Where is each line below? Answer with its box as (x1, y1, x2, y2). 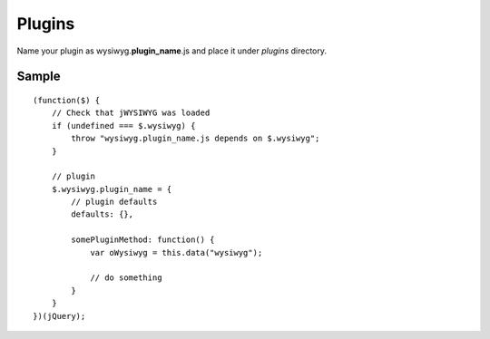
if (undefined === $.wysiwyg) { (51, 121, 196, 131)
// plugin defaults (71, 197, 158, 208)
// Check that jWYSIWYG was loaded (51, 108, 211, 118)
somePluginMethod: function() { (71, 235, 215, 245)
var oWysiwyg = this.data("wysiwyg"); (90, 247, 263, 257)
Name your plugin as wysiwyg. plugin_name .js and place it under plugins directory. (16, 45, 327, 56)
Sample (16, 69, 61, 84)
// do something (90, 273, 162, 283)
